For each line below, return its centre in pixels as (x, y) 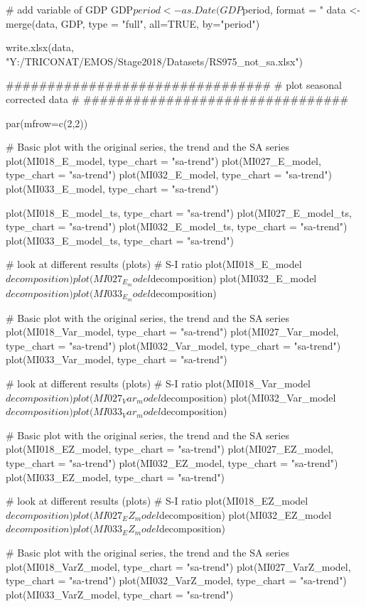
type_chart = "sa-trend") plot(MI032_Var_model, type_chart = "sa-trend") (173, 345)
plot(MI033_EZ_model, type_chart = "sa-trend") (115, 477)
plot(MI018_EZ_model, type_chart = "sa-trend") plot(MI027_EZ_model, (170, 449)
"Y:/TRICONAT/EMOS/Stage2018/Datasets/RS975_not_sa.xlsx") (154, 61)
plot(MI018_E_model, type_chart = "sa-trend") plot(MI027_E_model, (163, 160)
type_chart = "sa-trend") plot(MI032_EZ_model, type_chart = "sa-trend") (172, 462)
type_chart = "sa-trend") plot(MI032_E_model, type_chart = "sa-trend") (169, 174)
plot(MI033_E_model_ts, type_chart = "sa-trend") (120, 240)
